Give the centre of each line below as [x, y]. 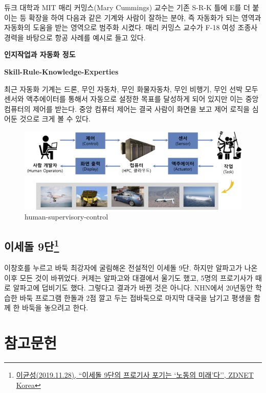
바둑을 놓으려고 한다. [55, 308]
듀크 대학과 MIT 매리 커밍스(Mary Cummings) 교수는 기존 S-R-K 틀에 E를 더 [127, 7]
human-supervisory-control [66, 217]
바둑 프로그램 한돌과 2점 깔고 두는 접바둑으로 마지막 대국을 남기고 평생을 [136, 297]
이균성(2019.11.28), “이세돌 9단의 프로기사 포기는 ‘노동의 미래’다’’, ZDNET [135, 375]
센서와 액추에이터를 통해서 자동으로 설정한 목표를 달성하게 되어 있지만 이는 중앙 [131, 99]
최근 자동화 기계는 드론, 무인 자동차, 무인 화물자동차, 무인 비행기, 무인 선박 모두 [131, 89]
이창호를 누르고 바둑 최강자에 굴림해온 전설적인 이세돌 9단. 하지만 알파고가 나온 [131, 267]
